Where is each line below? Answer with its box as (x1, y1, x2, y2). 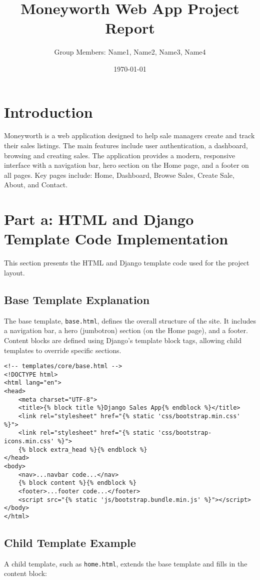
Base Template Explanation (4, 292, 150, 307)
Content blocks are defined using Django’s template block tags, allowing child (4, 335, 241, 345)
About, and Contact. (4, 179, 68, 190)
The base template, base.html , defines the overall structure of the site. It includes (4, 315, 256, 326)
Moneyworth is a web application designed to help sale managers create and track (4, 130, 255, 141)
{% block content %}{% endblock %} (18, 479, 136, 487)
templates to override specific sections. (4, 345, 121, 355)
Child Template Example (4, 535, 136, 550)
